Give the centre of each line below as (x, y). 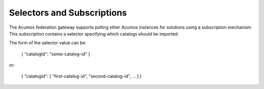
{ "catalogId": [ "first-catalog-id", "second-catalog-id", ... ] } (81, 76)
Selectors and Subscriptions (68, 13)
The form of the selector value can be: (48, 43)
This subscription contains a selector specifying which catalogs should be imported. (94, 34)
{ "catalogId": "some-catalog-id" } (56, 54)
